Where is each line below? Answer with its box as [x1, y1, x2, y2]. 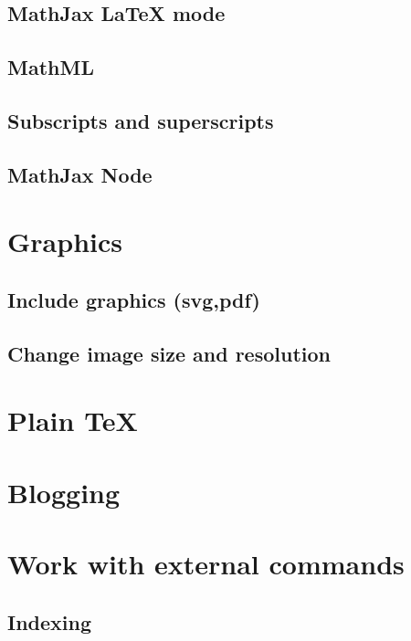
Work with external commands [7, 545, 405, 582]
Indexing [7, 607, 92, 636]
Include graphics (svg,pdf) [7, 285, 260, 313]
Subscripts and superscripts [7, 106, 274, 134]
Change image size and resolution [7, 339, 331, 367]
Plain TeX [7, 402, 138, 439]
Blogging [7, 473, 121, 510]
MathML [7, 53, 94, 81]
